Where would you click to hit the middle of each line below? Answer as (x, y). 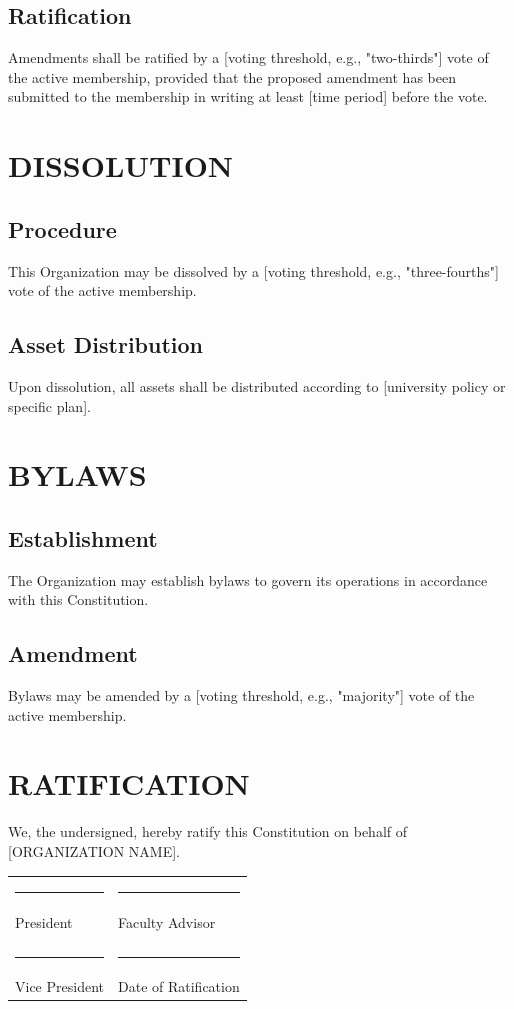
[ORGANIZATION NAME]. (94, 851)
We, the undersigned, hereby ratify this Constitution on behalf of (208, 831)
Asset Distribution (106, 344)
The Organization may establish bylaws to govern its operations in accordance (248, 579)
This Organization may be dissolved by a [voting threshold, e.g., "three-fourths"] (253, 270)
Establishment (83, 537)
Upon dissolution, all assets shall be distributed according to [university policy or (257, 385)
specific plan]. (49, 405)
